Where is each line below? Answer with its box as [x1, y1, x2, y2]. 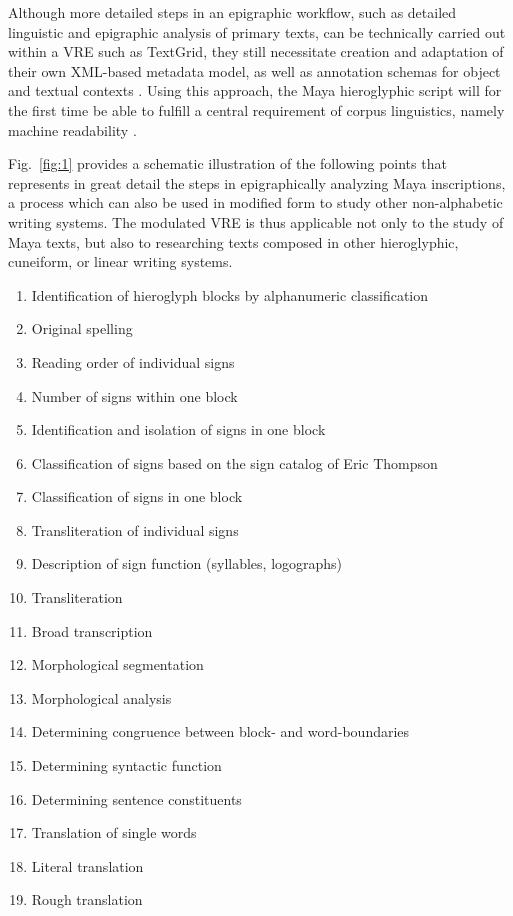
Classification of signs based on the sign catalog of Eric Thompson [31, 452, 438, 473]
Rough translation [31, 889, 143, 910]
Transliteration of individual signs [31, 519, 239, 540]
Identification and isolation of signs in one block [31, 419, 326, 440]
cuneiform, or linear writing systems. [8, 251, 233, 272]
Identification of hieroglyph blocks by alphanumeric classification [31, 284, 429, 305]
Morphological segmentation [31, 654, 204, 675]
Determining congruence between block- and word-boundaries [31, 721, 410, 742]
